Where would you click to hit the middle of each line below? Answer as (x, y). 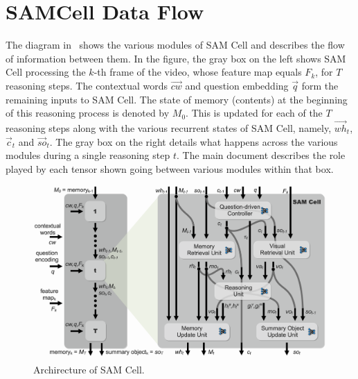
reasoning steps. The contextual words (87, 85)
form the (320, 85)
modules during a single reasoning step (88, 155)
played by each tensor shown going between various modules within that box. (170, 168)
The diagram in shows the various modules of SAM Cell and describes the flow (175, 45)
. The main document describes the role (261, 155)
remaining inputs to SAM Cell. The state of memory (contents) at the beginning (177, 99)
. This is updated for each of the (254, 113)
